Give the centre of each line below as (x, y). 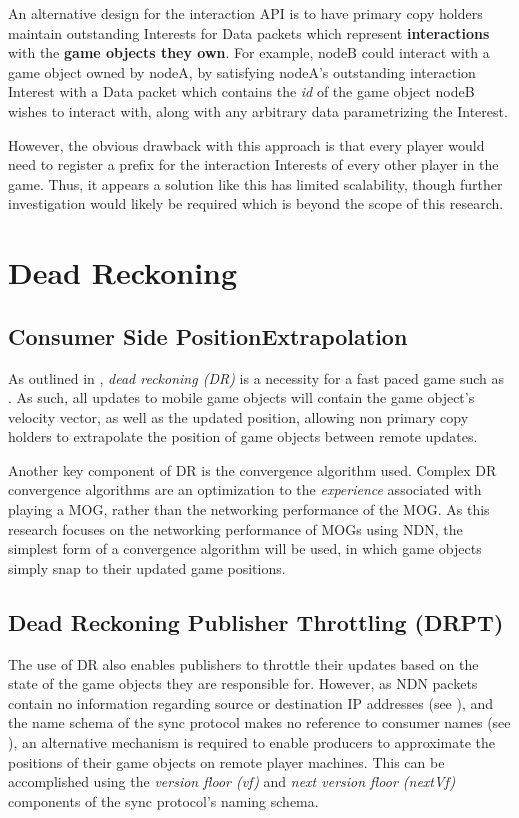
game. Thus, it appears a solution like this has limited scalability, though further (255, 183)
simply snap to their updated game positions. (147, 567)
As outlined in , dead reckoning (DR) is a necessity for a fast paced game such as (256, 377)
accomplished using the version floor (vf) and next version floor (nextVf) (232, 781)
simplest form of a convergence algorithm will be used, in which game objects (245, 548)
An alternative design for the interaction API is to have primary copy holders (245, 13)
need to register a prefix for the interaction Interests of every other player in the (253, 164)
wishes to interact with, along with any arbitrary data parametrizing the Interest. (258, 110)
